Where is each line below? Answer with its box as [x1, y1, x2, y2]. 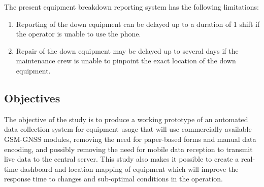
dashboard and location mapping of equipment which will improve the [20, 163, 239, 174]
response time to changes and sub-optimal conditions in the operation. [4, 173, 223, 184]
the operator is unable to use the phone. [16, 28, 141, 39]
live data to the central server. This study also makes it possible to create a [4, 154, 239, 164]
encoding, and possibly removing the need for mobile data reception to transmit [4, 143, 253, 154]
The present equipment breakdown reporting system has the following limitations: [4, 2, 259, 12]
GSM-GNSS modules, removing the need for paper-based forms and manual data [4, 133, 256, 144]
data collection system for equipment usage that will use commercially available [4, 124, 252, 134]
